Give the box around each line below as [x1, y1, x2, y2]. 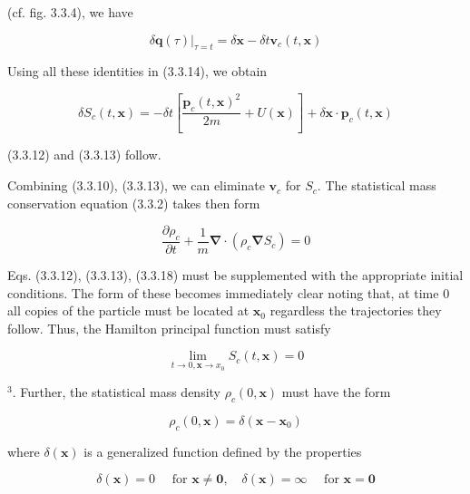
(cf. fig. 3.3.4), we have [7, 3, 133, 21]
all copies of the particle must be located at [7, 301, 250, 320]
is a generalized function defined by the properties [83, 441, 362, 460]
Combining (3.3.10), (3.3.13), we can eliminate [7, 176, 265, 195]
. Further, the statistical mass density [12, 383, 221, 402]
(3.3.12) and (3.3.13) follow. [7, 145, 162, 164]
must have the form [281, 383, 391, 402]
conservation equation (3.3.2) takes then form [7, 193, 260, 212]
